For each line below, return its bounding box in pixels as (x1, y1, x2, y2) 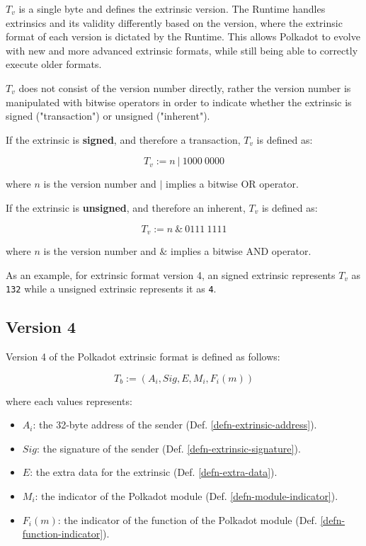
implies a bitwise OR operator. (166, 176, 299, 191)
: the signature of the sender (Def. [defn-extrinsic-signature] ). (36, 440, 301, 455)
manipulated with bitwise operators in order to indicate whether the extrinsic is (6, 94, 352, 109)
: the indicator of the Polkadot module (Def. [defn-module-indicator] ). (35, 489, 338, 503)
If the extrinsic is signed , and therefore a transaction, (6, 132, 241, 147)
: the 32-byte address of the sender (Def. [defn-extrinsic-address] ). (33, 417, 317, 432)
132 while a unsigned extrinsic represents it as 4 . (6, 281, 217, 296)
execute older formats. (6, 57, 102, 72)
